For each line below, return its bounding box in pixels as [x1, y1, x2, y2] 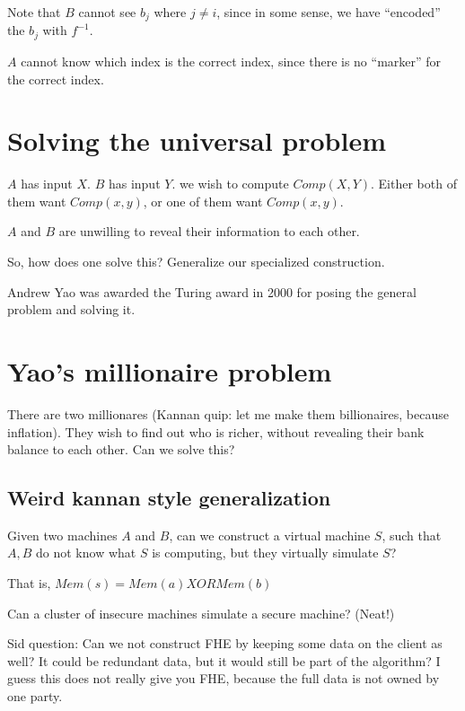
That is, [7, 574, 51, 592]
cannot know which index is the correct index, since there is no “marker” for [21, 51, 442, 70]
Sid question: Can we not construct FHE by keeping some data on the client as [7, 634, 443, 653]
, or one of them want [143, 191, 263, 210]
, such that [382, 525, 442, 544]
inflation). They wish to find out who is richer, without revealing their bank [7, 422, 425, 441]
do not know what [36, 543, 136, 562]
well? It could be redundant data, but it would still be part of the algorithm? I [7, 651, 441, 670]
